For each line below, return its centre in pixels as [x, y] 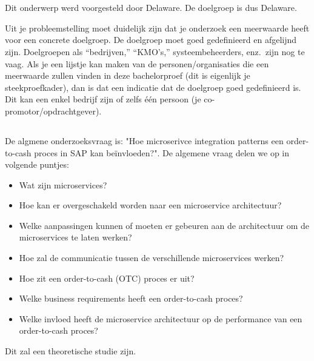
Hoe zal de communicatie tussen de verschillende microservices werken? [152, 258]
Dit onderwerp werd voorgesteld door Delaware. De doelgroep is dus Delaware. [151, 8]
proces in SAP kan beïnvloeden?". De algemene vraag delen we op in [162, 152]
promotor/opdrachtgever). [53, 111]
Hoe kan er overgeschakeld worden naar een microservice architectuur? [150, 205]
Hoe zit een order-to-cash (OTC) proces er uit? [107, 278]
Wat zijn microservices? [63, 184]
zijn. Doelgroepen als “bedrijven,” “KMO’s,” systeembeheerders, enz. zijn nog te [155, 51]
